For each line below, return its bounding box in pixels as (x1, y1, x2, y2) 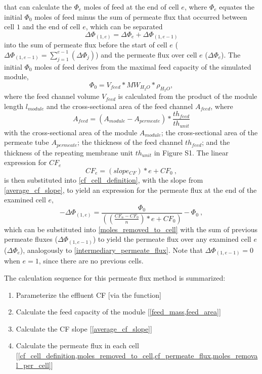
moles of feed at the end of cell (83, 2, 179, 12)
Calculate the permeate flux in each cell (16, 340, 139, 351)
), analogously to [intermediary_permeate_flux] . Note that (20, 244, 203, 255)
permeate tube (4, 137, 49, 147)
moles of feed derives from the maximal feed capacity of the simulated (34, 61, 251, 72)
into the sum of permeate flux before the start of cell (4, 39, 167, 50)
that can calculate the (4, 2, 72, 12)
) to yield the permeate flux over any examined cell (93, 234, 251, 244)
